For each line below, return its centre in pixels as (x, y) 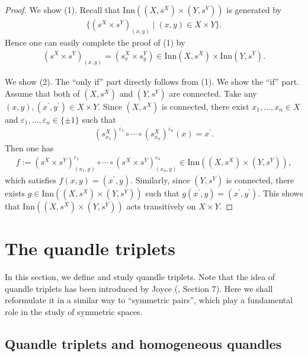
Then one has (29, 148)
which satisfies (31, 180)
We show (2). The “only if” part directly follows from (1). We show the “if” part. (152, 82)
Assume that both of (42, 93)
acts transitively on (161, 206)
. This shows (280, 193)
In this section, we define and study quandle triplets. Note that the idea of (140, 277)
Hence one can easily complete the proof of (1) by (95, 42)
